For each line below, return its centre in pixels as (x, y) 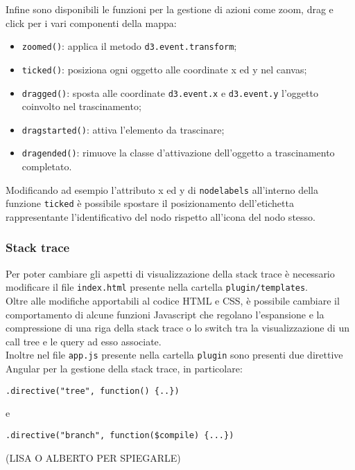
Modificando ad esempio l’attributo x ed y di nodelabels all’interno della (162, 189)
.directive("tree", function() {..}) (93, 391)
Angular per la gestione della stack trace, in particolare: (124, 369)
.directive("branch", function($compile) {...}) (120, 435)
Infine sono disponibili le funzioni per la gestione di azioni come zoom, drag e (170, 9)
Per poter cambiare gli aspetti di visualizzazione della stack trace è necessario (170, 273)
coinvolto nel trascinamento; (81, 106)
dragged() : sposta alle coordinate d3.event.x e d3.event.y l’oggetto (170, 92)
